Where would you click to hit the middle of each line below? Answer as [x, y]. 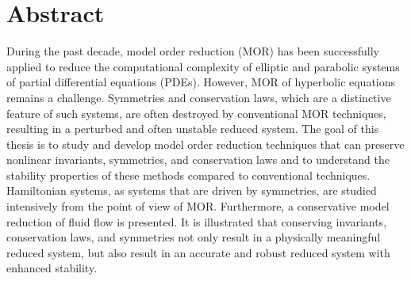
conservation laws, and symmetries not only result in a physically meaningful [194, 237]
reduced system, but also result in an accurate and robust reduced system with [198, 252]
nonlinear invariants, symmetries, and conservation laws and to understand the [198, 159]
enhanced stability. [52, 268]
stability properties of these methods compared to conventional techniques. [188, 175]
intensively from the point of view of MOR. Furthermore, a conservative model [198, 206]
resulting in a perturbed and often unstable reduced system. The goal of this [193, 129]
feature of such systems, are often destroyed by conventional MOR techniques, [196, 113]
